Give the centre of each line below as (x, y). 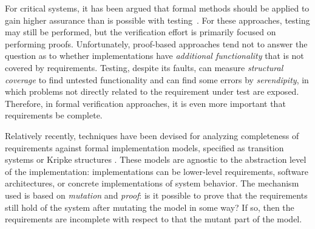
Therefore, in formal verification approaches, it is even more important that (145, 103)
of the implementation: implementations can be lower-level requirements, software (157, 171)
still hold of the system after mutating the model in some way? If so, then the (150, 207)
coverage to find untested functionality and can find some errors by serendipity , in (157, 79)
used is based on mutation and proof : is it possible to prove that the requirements (156, 195)
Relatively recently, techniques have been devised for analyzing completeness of (152, 135)
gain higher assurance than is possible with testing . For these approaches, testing (157, 20)
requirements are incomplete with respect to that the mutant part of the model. (154, 219)
